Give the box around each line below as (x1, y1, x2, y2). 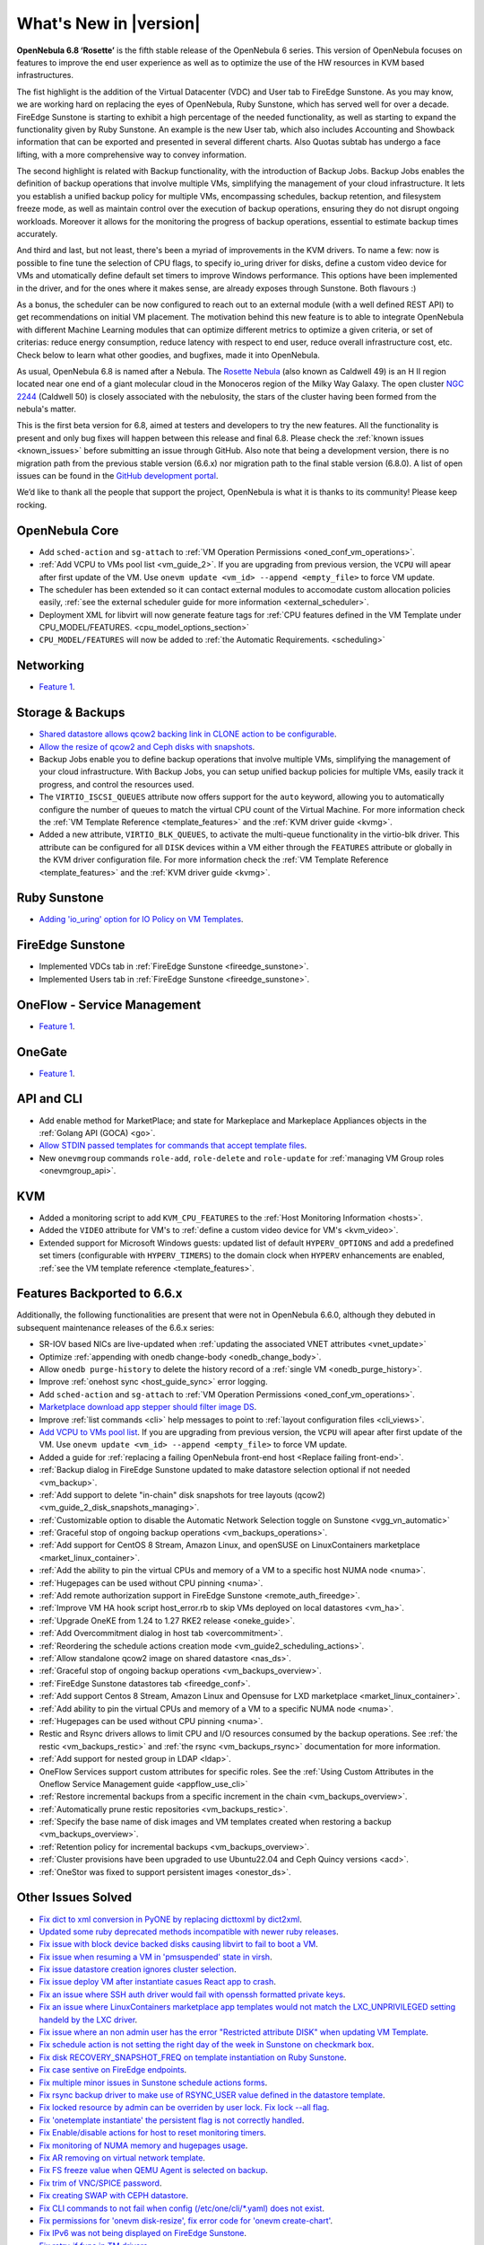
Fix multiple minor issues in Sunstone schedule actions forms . (39, 2077, 268, 2088)
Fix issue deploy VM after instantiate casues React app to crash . (39, 1976, 277, 1987)
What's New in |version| (16, 13, 201, 33)
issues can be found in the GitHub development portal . (16, 471, 219, 481)
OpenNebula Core (16, 523, 119, 538)
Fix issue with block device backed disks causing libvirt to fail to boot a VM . (39, 1939, 318, 1950)
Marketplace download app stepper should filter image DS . (39, 1402, 257, 1413)
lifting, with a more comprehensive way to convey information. (16, 149, 246, 160)
